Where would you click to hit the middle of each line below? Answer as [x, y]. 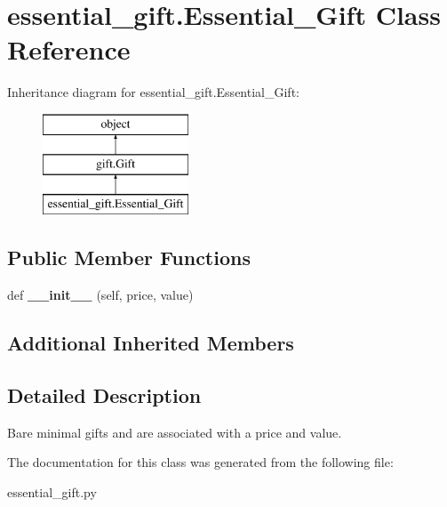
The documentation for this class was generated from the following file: [200, 462]
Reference [69, 49]
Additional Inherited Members [151, 343]
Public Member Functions [129, 258]
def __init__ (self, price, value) [100, 295]
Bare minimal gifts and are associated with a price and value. [175, 432]
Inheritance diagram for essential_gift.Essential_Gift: [153, 92]
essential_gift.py [52, 491]
